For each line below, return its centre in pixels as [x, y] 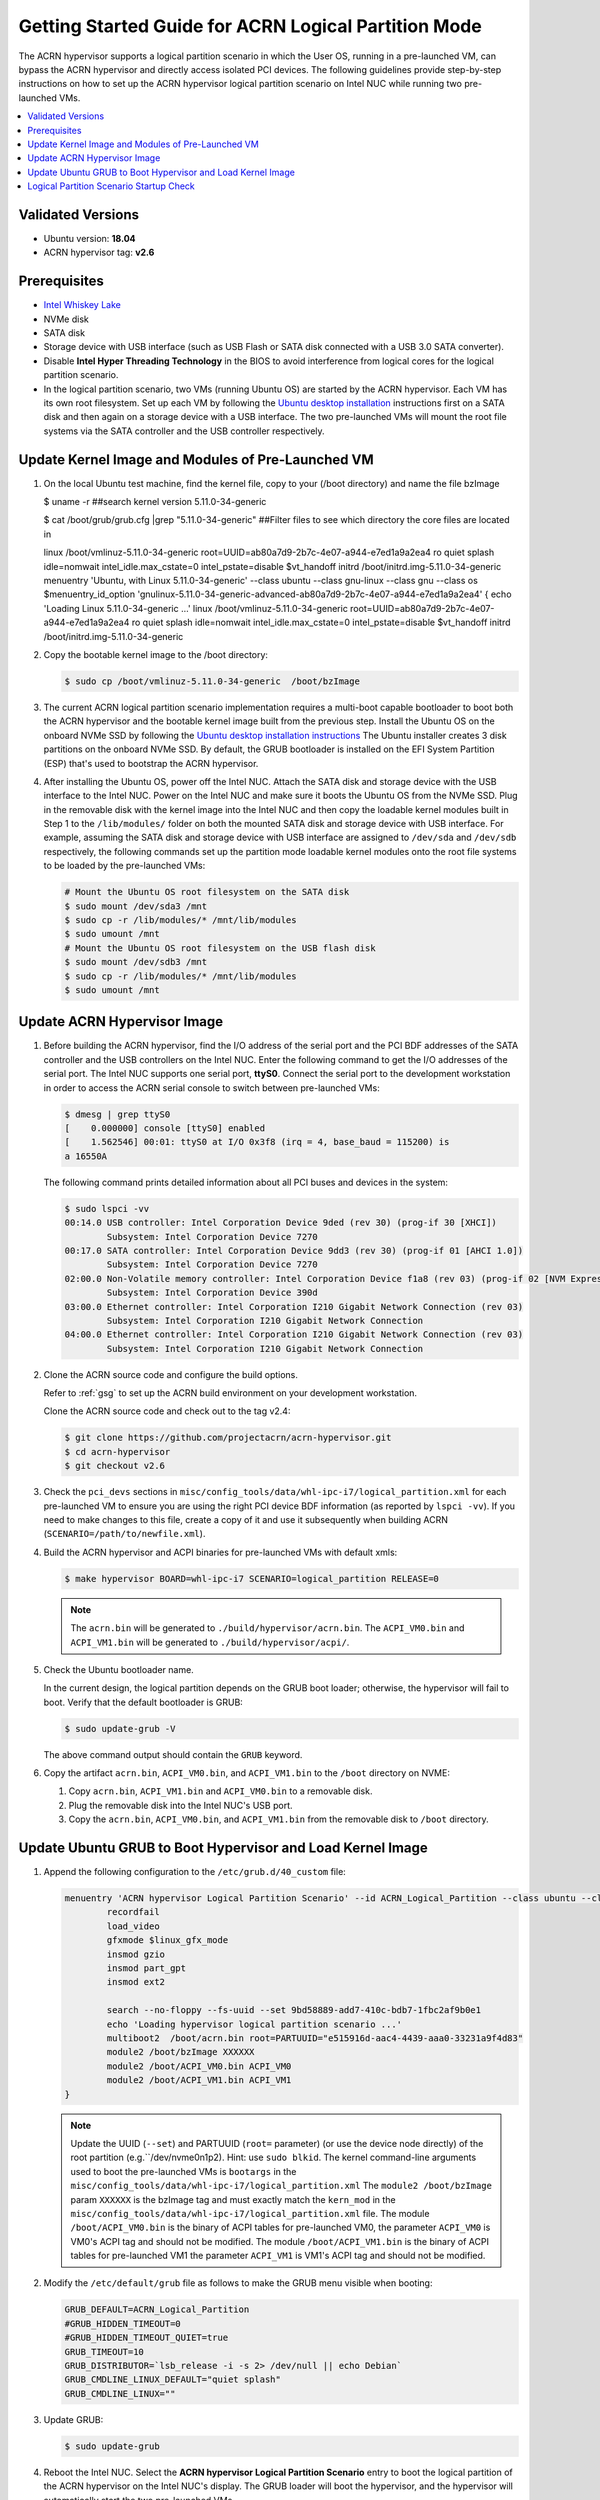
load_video [133, 1926]
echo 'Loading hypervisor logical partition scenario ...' [254, 2024]
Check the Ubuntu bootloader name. [118, 1669]
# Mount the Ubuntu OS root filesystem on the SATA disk [207, 892]
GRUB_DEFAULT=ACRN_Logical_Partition [157, 2309]
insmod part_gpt [146, 1968]
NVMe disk [66, 319]
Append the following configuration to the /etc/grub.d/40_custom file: [195, 1872]
